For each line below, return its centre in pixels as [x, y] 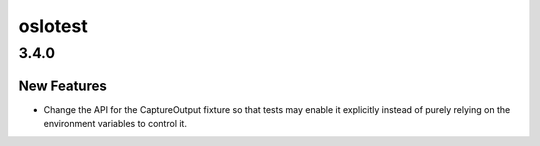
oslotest [53, 26]
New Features [62, 85]
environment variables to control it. [115, 124]
